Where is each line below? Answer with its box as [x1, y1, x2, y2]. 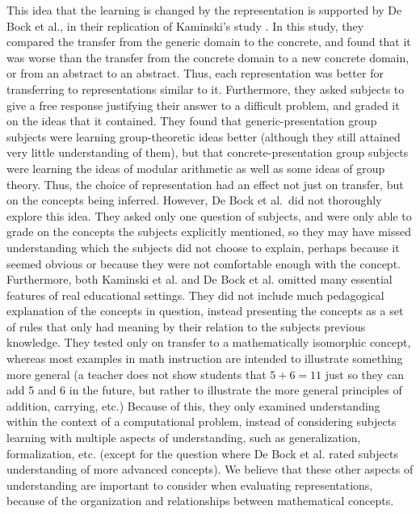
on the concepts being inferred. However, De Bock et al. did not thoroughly [6, 192, 382, 209]
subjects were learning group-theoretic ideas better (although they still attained [6, 128, 401, 145]
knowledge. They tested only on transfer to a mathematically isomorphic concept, [6, 334, 411, 351]
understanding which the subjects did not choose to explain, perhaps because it [6, 238, 400, 255]
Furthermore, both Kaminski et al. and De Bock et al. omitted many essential [6, 271, 393, 288]
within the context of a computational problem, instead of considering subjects [6, 413, 397, 430]
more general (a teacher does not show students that [6, 365, 267, 382]
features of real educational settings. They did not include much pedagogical [6, 286, 384, 303]
